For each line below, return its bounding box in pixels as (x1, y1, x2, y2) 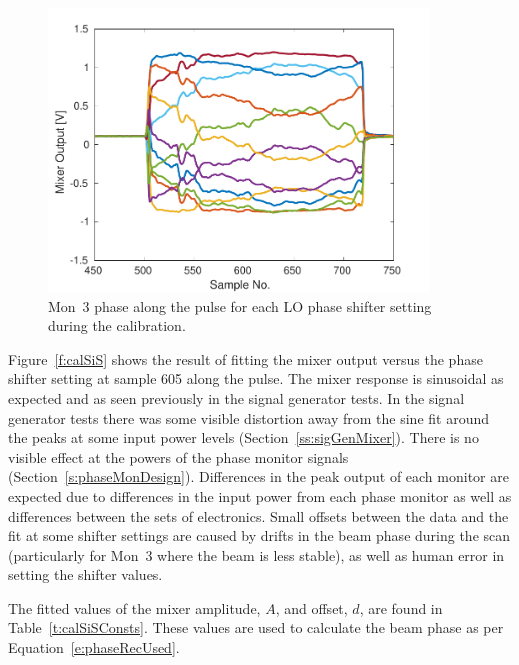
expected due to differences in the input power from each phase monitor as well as (8, 485, 512, 506)
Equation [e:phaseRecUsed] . (8, 637, 180, 658)
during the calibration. (48, 315, 186, 336)
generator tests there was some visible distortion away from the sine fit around (8, 407, 490, 428)
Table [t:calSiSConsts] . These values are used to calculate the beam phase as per (8, 617, 504, 638)
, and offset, (275, 597, 348, 618)
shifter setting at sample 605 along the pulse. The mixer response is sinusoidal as (8, 368, 504, 389)
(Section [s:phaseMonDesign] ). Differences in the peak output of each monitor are (8, 466, 509, 487)
